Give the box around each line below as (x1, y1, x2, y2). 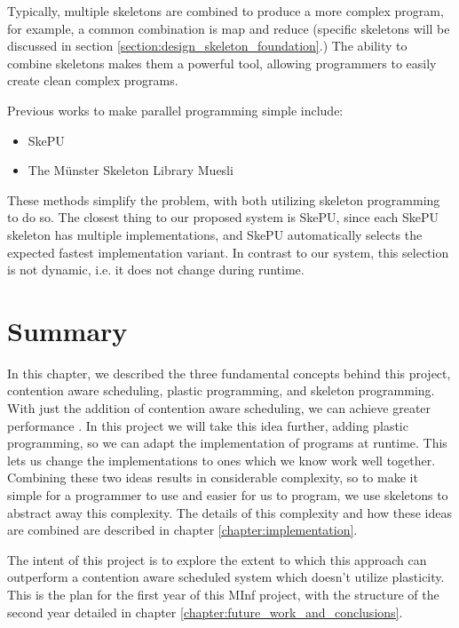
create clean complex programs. (7, 71, 178, 90)
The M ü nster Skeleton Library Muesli (28, 161, 233, 179)
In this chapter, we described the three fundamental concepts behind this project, (7, 363, 451, 382)
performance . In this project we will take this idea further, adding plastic (7, 416, 408, 434)
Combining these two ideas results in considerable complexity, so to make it (7, 468, 418, 487)
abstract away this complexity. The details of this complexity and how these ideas (7, 503, 452, 521)
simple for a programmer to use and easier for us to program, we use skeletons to (7, 486, 448, 504)
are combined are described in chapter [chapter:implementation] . (7, 521, 358, 539)
